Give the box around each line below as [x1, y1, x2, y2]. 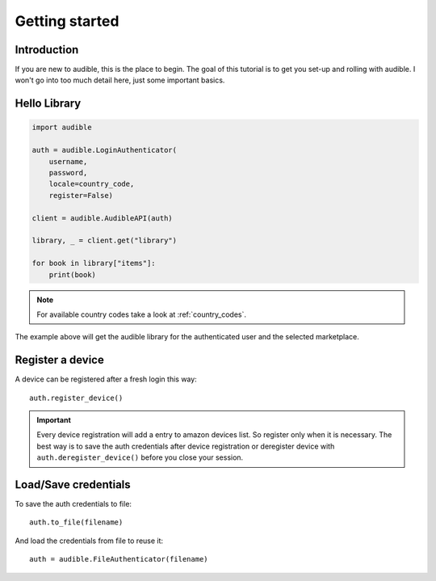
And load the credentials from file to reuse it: [15, 536, 164, 545]
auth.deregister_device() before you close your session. [36, 453, 244, 462]
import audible [31, 123, 92, 133]
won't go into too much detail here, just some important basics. [15, 75, 225, 85]
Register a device [15, 353, 104, 367]
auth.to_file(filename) [29, 518, 124, 527]
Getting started [15, 12, 119, 30]
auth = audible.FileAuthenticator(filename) [29, 554, 209, 564]
